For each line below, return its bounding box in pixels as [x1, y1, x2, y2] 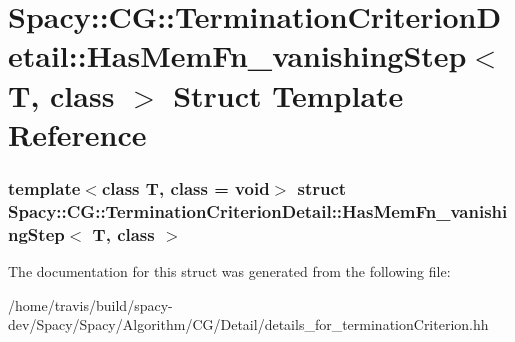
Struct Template [173, 74, 404, 115]
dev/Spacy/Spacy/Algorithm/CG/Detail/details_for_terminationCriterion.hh [8, 314, 489, 335]
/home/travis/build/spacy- [8, 294, 173, 315]
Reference [8, 113, 147, 154]
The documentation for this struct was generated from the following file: [8, 261, 451, 281]
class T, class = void [101, 175, 270, 200]
